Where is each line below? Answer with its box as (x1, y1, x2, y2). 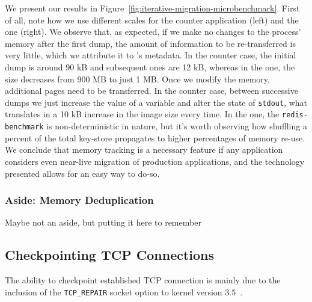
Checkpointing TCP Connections (5, 245, 215, 264)
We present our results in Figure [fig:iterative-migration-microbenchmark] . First (5, 2, 300, 14)
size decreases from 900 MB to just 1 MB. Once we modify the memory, (5, 72, 270, 85)
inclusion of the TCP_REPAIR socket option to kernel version (5, 285, 222, 298)
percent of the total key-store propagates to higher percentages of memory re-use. (5, 131, 305, 144)
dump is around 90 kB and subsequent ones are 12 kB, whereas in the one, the (5, 60, 295, 73)
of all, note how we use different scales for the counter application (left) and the (5, 13, 299, 26)
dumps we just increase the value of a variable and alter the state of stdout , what (5, 96, 308, 108)
